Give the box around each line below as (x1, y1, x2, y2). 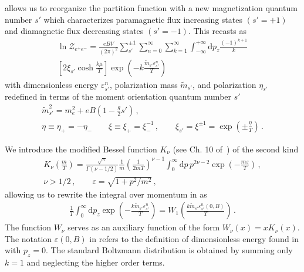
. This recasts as (188, 25, 247, 37)
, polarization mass (109, 78, 178, 90)
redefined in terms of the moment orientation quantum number (5, 90, 232, 103)
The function (5, 221, 51, 233)
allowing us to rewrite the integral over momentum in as (5, 188, 207, 200)
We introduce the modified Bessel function (5, 142, 157, 155)
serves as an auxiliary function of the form (67, 221, 220, 233)
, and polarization (192, 78, 256, 90)
